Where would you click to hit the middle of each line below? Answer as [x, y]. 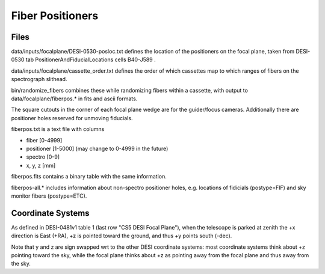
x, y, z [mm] [41, 165]
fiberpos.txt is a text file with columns [58, 129]
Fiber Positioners [55, 16]
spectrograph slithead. [39, 79]
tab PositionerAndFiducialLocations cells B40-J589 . [91, 59]
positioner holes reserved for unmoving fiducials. [72, 118]
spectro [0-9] [43, 157]
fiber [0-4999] [44, 140]
